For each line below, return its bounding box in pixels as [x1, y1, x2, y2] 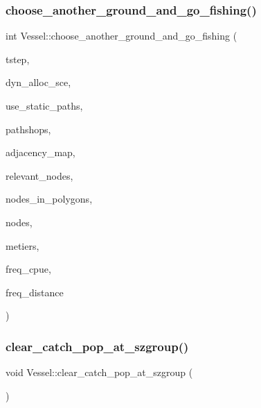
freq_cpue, [6, 262, 51, 276]
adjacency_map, [6, 145, 75, 160]
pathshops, [6, 121, 51, 136]
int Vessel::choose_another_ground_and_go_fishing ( [6, 28, 237, 43]
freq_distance [6, 284, 64, 299]
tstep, [6, 51, 30, 66]
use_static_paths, [6, 99, 83, 112]
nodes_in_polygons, [6, 192, 93, 206]
